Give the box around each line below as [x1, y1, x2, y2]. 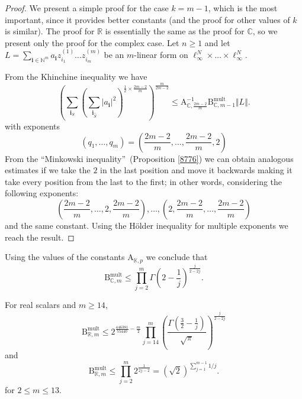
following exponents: [5, 187, 79, 199]
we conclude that [146, 251, 208, 263]
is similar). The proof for [5, 25, 95, 37]
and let [204, 36, 230, 48]
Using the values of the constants [5, 251, 125, 263]
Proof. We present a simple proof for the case [5, 2, 169, 14]
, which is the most [208, 2, 278, 14]
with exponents [5, 119, 60, 132]
